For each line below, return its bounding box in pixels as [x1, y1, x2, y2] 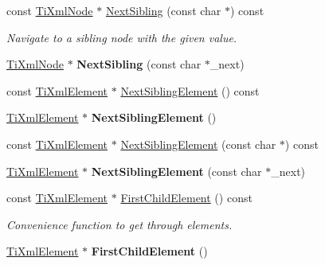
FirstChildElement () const [120, 189, 253, 206]
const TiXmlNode [6, 2, 93, 18]
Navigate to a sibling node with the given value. [6, 29, 237, 45]
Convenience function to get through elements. [6, 216, 233, 232]
